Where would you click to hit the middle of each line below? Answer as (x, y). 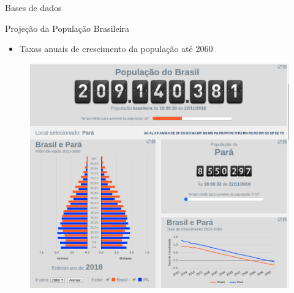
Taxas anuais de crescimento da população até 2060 (116, 49)
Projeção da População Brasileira (67, 28)
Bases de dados (33, 7)
